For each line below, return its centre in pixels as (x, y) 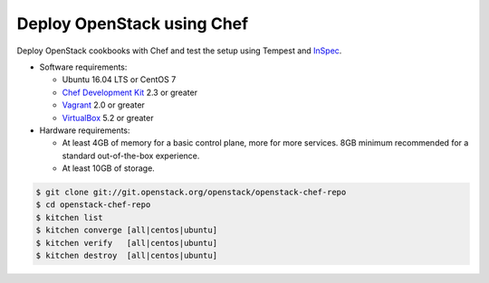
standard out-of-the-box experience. (131, 156)
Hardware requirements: (85, 130)
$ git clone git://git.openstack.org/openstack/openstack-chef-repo (191, 193)
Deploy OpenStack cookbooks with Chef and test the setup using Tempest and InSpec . (179, 51)
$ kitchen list (69, 217)
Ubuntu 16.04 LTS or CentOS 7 (119, 80)
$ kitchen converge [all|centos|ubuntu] (126, 230)
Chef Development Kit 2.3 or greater (130, 92)
